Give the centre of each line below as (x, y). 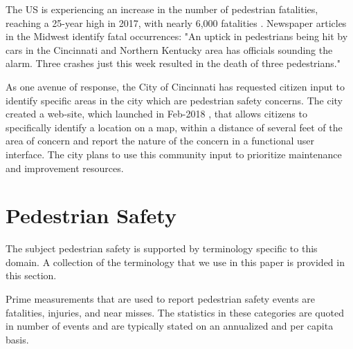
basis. (17, 339)
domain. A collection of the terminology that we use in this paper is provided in (175, 262)
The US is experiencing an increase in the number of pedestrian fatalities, (162, 9)
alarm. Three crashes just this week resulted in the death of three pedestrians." (173, 63)
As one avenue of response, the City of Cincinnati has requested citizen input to (175, 86)
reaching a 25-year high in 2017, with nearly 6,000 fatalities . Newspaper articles (176, 22)
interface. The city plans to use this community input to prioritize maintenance (174, 154)
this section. (31, 275)
